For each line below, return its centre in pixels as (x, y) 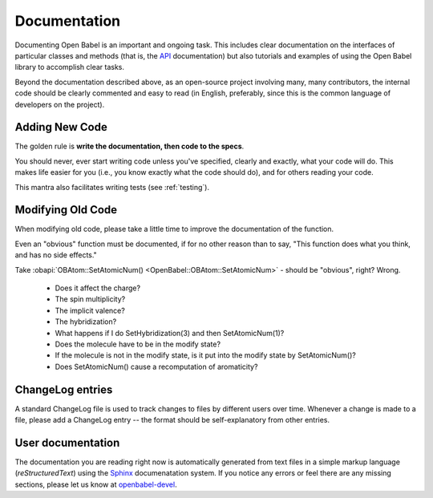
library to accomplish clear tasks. (69, 67)
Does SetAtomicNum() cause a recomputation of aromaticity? (156, 366)
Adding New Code (61, 127)
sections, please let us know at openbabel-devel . (96, 484)
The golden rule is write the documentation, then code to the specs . (129, 146)
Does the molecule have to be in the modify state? (138, 344)
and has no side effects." (56, 255)
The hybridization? (86, 322)
